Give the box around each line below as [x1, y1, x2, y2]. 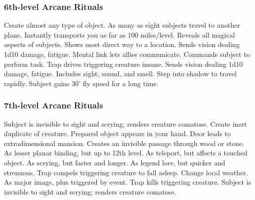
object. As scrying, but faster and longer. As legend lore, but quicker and [4, 157, 225, 167]
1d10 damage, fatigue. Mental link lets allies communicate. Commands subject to [4, 49, 250, 59]
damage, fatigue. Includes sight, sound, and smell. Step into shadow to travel [4, 68, 237, 79]
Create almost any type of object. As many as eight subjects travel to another [4, 20, 240, 30]
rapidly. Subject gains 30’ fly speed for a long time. [4, 78, 159, 88]
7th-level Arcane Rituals [4, 99, 103, 111]
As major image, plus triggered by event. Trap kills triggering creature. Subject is [4, 177, 251, 187]
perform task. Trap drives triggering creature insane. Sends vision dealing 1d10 [4, 58, 243, 69]
